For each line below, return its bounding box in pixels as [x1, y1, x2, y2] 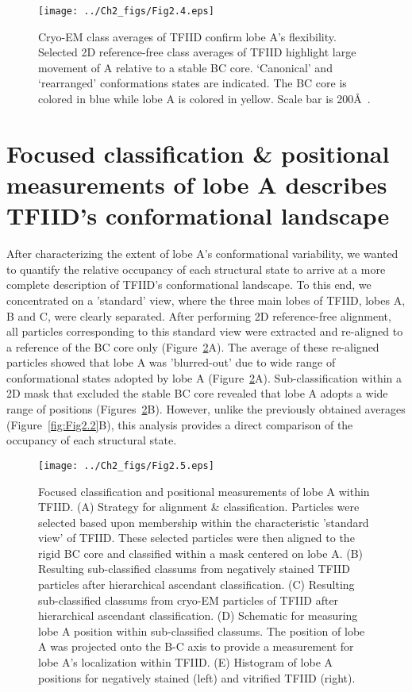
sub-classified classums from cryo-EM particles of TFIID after [38, 591, 339, 608]
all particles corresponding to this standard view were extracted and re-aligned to [6, 323, 403, 340]
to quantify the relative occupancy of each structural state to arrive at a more [6, 260, 386, 277]
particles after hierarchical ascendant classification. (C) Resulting [38, 576, 355, 593]
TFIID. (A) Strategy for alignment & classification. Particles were [38, 498, 360, 515]
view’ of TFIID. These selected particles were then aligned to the [38, 529, 355, 546]
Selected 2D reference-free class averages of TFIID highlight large [38, 44, 356, 60]
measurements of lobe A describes [6, 168, 387, 200]
